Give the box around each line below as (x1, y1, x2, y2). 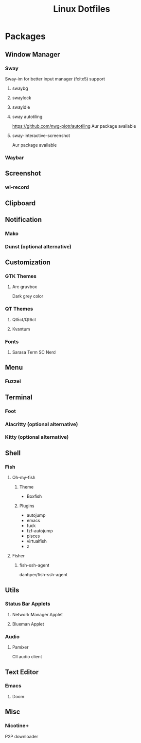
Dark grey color (12, 293, 44, 299)
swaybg (12, 85, 28, 91)
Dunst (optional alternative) (5, 243, 71, 250)
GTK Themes (5, 273, 37, 280)
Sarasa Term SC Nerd (12, 350, 56, 355)
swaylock (12, 95, 32, 100)
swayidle (12, 104, 30, 110)
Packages (5, 31, 46, 42)
